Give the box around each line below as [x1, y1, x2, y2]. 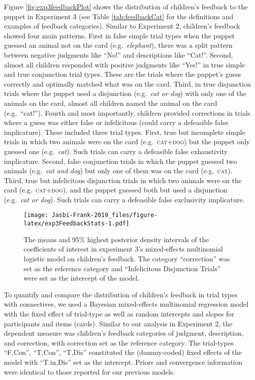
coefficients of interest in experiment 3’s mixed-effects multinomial [24, 244, 223, 254]
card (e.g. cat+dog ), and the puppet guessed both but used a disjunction [4, 185, 227, 195]
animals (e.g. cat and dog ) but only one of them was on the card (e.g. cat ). [4, 165, 233, 176]
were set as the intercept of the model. [24, 273, 140, 283]
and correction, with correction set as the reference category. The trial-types [4, 337, 234, 348]
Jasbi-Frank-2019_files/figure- [52, 212, 158, 219]
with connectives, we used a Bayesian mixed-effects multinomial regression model [4, 299, 249, 309]
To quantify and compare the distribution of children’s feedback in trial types [4, 289, 238, 299]
